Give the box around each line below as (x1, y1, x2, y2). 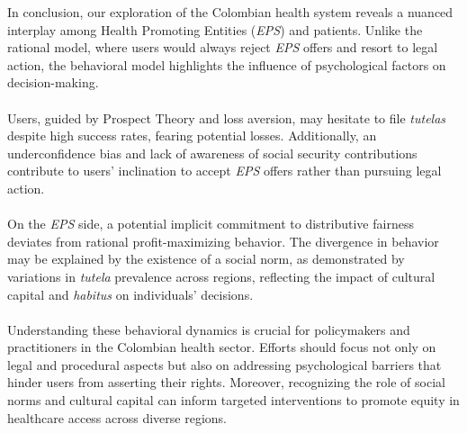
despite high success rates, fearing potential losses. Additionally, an (7, 126, 377, 145)
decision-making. (7, 73, 99, 92)
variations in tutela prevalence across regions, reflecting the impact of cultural (7, 266, 436, 285)
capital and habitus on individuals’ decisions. (7, 284, 254, 303)
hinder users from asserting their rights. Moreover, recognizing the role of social (7, 373, 445, 392)
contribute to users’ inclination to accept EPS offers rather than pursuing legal (7, 161, 442, 180)
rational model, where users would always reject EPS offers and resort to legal (7, 38, 438, 57)
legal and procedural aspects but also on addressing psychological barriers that (7, 355, 442, 374)
